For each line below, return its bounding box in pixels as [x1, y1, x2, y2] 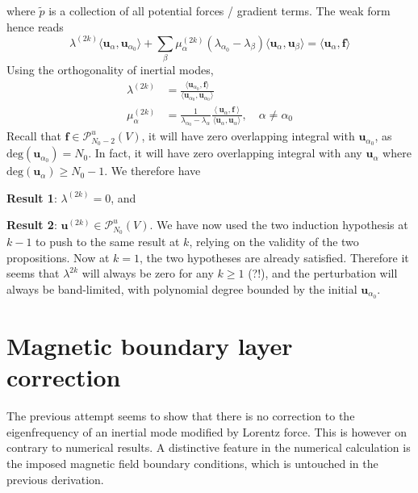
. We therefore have [104, 162, 201, 179]
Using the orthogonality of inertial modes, [6, 61, 214, 77]
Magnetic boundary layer [6, 329, 293, 362]
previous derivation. [6, 470, 104, 487]
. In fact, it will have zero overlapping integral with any [88, 144, 362, 161]
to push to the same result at [36, 233, 180, 250]
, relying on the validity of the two [189, 233, 359, 250]
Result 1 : [6, 189, 57, 206]
